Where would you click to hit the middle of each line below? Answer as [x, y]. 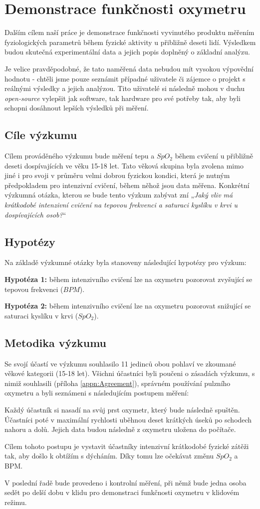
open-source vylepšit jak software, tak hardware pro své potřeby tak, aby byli [123, 98]
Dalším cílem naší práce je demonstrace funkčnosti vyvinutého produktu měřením [130, 32]
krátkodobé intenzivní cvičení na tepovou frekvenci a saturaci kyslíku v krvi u [121, 205]
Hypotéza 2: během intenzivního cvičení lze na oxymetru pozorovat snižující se [128, 306]
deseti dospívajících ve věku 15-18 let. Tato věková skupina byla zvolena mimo [124, 165]
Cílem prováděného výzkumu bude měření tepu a [80, 156]
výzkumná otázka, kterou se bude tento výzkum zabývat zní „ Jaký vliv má [119, 195]
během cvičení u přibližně [214, 156]
